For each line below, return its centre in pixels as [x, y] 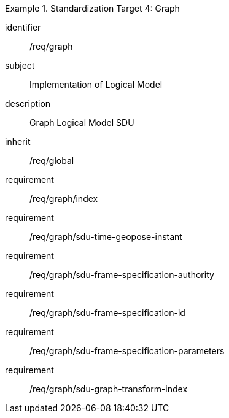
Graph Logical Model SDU [82, 122]
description [28, 103]
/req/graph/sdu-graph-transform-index [109, 389]
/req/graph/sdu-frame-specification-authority [122, 275]
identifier [23, 27]
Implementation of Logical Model [96, 84]
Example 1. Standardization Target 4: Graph [92, 8]
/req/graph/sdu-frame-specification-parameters [127, 351]
